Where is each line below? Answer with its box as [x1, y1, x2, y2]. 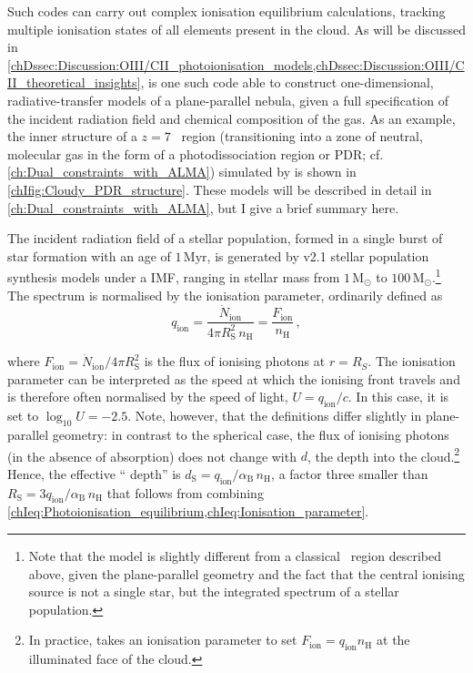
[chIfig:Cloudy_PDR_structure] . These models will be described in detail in [7, 179, 432, 199]
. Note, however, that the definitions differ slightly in [127, 406, 422, 425]
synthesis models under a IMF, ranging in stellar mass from [7, 267, 340, 286]
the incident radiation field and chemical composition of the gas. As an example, [7, 108, 456, 127]
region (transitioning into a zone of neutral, [181, 127, 423, 146]
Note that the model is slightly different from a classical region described [28, 546, 441, 566]
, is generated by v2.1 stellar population [206, 246, 429, 265]
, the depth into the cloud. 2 [307, 444, 460, 465]
